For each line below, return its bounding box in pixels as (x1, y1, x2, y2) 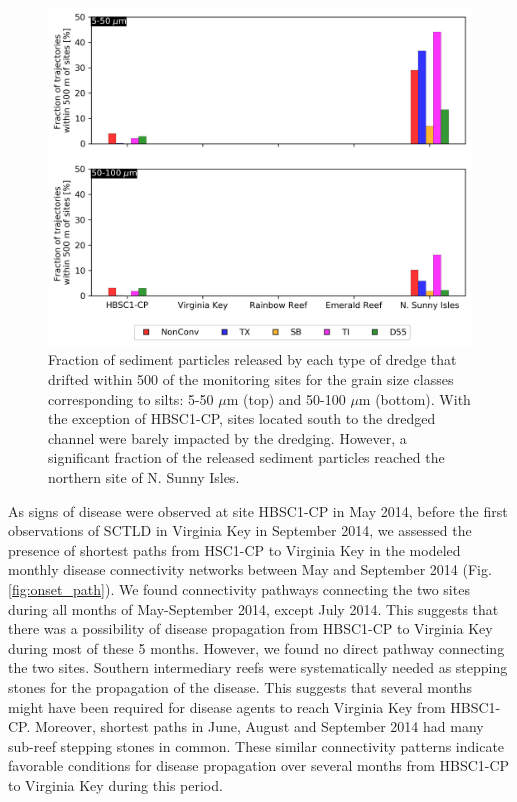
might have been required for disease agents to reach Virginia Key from (8, 696, 446, 717)
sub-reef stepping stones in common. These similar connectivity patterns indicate (8, 735, 505, 756)
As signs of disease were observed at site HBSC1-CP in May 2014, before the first (8, 500, 508, 521)
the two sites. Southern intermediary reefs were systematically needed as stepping (8, 657, 508, 678)
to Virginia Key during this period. (8, 774, 223, 795)
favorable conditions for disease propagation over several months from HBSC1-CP (8, 755, 510, 776)
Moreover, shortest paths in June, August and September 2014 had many (35, 716, 484, 737)
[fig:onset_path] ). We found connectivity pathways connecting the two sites (8, 579, 470, 599)
